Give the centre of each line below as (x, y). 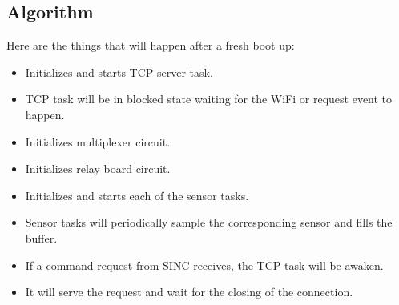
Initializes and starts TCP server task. (119, 72)
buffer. (41, 237)
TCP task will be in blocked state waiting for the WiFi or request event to (209, 99)
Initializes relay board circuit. (98, 169)
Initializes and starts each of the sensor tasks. (137, 195)
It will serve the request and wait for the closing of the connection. (189, 292)
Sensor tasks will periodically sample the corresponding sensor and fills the (209, 222)
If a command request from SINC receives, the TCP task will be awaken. (204, 265)
